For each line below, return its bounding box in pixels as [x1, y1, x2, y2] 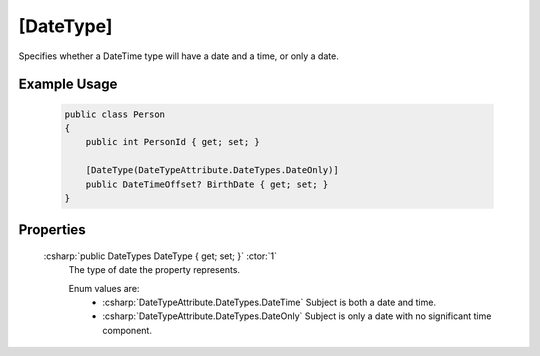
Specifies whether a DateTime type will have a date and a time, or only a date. [18, 50, 339, 62]
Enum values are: [68, 282, 140, 294]
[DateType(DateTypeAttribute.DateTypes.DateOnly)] [85, 165, 339, 176]
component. [102, 324, 152, 336]
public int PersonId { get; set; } [85, 136, 260, 148]
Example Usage [18, 76, 118, 93]
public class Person [64, 108, 165, 120]
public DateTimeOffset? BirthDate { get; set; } [85, 178, 329, 190]
